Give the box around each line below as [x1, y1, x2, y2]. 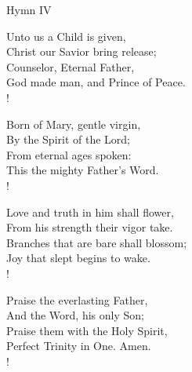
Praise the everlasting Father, [6, 291, 148, 308]
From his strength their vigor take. [6, 219, 173, 235]
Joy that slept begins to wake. [6, 250, 150, 266]
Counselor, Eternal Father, [6, 58, 135, 75]
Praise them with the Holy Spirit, [6, 322, 168, 338]
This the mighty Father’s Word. [6, 162, 159, 178]
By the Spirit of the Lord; [6, 131, 130, 148]
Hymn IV [6, 2, 52, 17]
